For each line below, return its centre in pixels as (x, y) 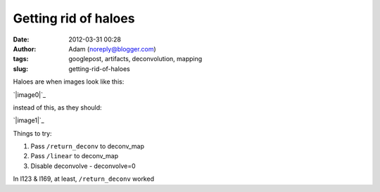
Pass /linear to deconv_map (75, 156)
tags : (21, 59)
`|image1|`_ (29, 120)
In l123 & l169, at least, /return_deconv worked (84, 179)
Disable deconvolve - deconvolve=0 (83, 166)
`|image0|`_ (29, 94)
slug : (20, 69)
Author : (25, 49)
